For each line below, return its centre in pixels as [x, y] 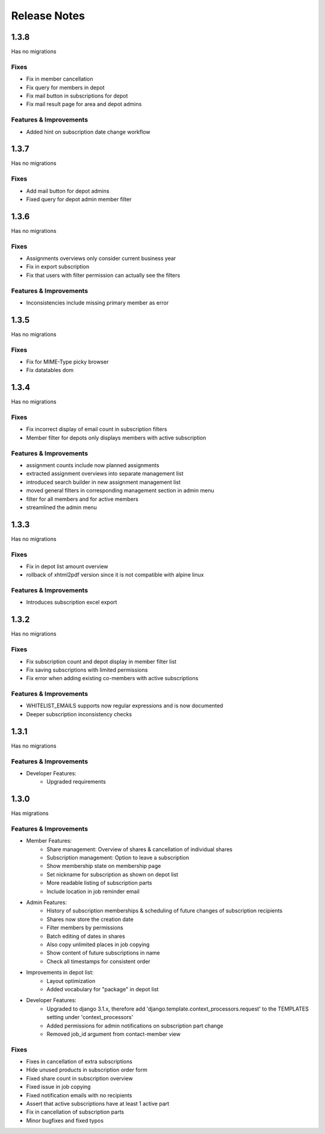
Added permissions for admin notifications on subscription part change [135, 1026]
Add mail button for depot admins [68, 191]
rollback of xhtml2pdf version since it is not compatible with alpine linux [115, 575]
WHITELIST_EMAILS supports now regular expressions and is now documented [125, 706]
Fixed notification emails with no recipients [79, 1095]
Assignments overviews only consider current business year [101, 258]
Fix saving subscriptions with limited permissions [87, 670]
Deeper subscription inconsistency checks [79, 714]
